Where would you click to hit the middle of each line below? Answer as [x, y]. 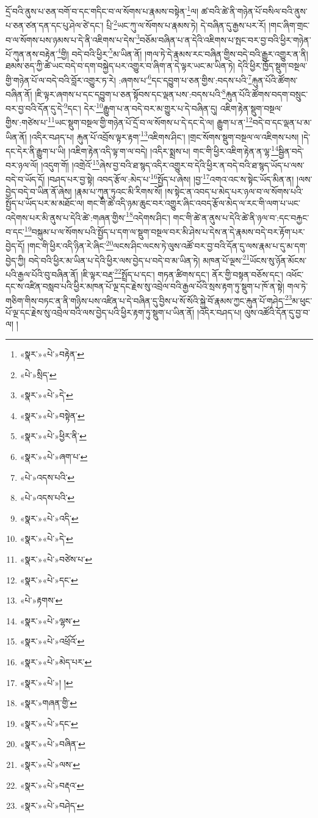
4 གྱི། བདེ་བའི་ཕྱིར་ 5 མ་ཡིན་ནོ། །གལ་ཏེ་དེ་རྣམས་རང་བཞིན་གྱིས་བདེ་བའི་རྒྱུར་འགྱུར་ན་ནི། [182, 53]
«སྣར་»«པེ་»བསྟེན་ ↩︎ [52, 415]
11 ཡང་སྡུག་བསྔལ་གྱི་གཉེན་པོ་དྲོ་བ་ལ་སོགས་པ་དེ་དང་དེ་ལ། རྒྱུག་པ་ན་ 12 [150, 121]
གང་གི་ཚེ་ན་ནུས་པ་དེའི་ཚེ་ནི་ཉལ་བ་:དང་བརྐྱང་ [241, 217]
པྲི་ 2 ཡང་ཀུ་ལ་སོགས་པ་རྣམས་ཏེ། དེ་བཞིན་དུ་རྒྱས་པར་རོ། [186, 24]
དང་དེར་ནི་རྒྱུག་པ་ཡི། [36, 151]
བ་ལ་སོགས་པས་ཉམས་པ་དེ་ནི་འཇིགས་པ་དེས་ [71, 39]
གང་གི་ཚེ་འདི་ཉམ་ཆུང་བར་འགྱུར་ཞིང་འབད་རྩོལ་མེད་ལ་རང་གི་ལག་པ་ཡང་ [193, 203]
